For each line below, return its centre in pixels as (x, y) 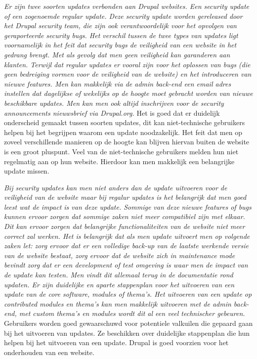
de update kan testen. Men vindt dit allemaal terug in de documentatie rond (119, 275)
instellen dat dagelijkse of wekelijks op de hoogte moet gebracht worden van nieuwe (128, 93)
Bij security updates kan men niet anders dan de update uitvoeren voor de (116, 187)
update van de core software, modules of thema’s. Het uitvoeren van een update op (128, 294)
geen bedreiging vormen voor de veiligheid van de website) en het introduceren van (128, 74)
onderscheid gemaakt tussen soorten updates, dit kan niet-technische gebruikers (125, 122)
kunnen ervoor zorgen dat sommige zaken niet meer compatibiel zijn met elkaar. (125, 216)
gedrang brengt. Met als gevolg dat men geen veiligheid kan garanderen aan (117, 54)
